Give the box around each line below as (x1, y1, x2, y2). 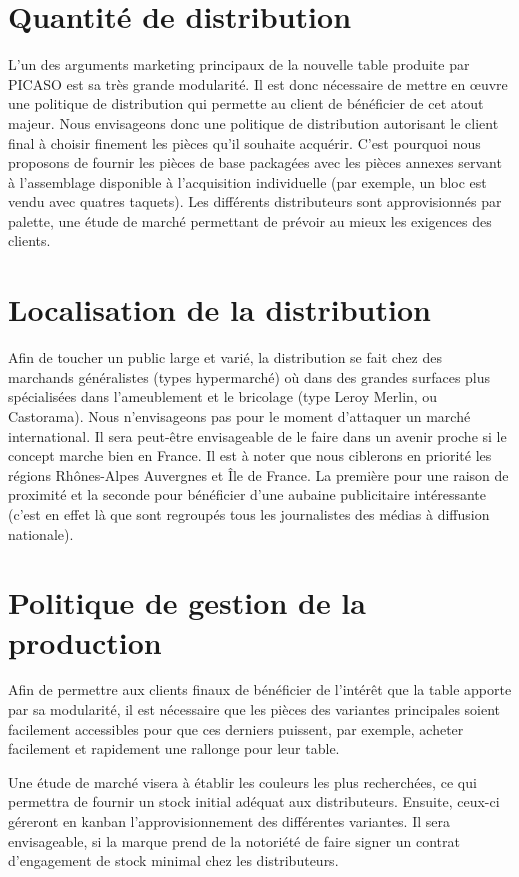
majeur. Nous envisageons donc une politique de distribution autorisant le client (8, 112, 499, 133)
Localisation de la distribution (8, 289, 431, 330)
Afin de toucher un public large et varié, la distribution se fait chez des (8, 347, 442, 368)
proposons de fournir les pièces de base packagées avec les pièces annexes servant (8, 152, 502, 173)
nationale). (8, 523, 74, 544)
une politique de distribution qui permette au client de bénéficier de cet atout (8, 93, 484, 114)
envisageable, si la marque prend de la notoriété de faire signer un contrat (8, 830, 460, 851)
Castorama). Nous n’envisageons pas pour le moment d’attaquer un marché (8, 405, 471, 426)
